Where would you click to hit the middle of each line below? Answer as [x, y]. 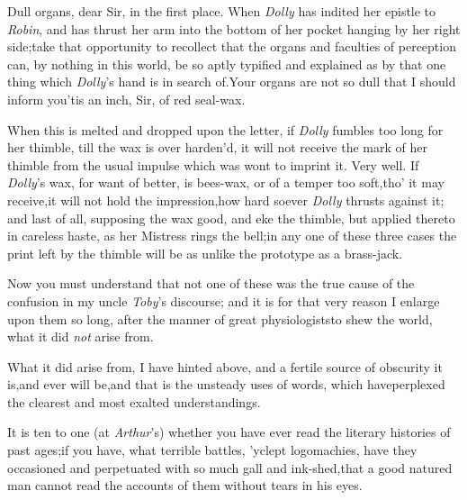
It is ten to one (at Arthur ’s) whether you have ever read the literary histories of [229, 432]
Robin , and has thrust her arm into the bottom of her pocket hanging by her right [234, 28]
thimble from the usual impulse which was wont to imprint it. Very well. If [213, 164]
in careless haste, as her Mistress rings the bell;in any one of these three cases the [232, 236]
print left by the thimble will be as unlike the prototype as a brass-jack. [205, 253]
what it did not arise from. [81, 336]
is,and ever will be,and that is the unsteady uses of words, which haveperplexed [226, 384]
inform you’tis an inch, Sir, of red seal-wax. [126, 99]
